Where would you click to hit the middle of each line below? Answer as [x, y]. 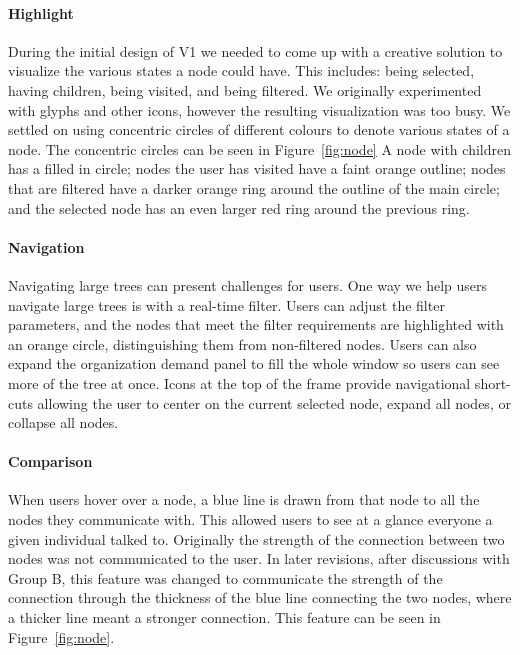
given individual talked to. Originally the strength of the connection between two [256, 538]
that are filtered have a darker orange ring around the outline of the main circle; [254, 187]
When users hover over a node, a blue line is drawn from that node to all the [244, 499]
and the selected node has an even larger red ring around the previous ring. [239, 207]
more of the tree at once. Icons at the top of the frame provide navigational [239, 382]
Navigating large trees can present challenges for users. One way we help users [248, 284]
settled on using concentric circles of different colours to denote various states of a [259, 129]
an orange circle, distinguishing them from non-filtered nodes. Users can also [242, 343]
